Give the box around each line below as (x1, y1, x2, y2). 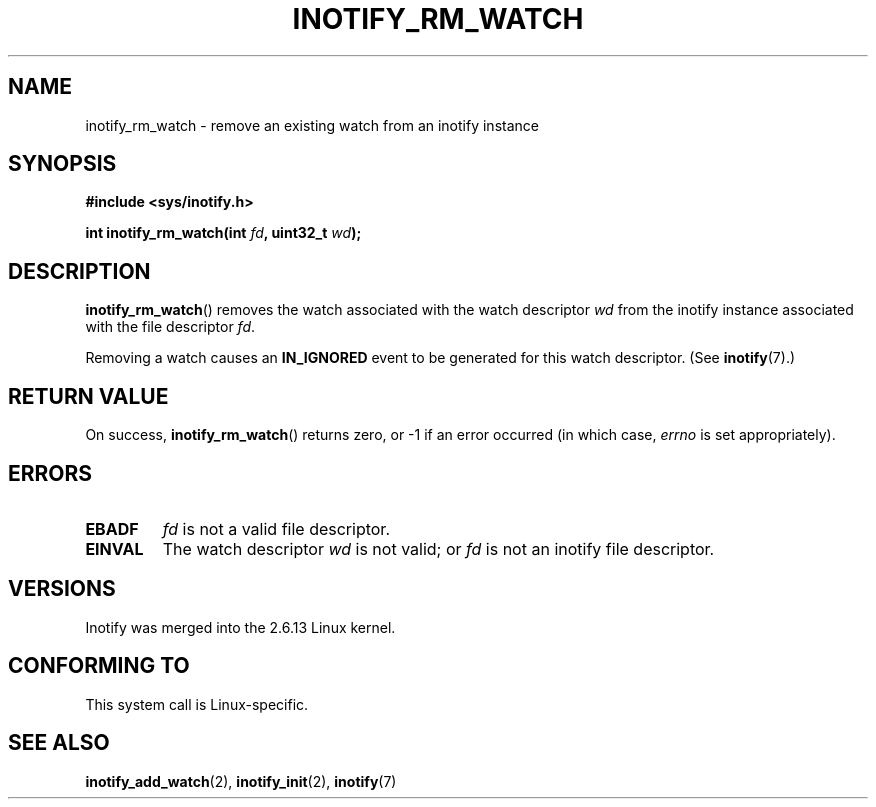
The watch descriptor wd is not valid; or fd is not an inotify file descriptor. (162, 538, 715, 559)
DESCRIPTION (8, 258, 151, 284)
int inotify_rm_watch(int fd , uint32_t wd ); (85, 224, 362, 242)
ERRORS (8, 460, 93, 486)
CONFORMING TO (8, 653, 190, 679)
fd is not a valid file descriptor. (162, 518, 390, 539)
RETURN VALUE (8, 383, 169, 409)
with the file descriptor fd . (85, 318, 256, 336)
